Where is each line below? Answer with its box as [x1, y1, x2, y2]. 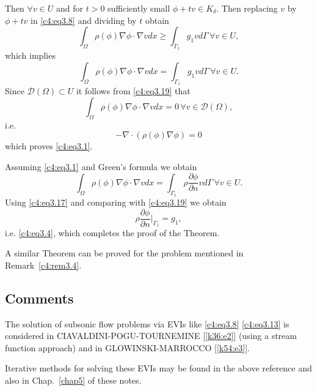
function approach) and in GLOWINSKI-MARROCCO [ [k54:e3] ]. [5, 341, 250, 354]
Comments [5, 288, 74, 307]
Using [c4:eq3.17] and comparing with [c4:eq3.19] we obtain [5, 196, 227, 209]
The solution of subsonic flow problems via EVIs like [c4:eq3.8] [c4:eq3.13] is [5, 317, 290, 330]
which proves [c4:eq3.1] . [5, 140, 93, 152]
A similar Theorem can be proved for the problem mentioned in [5, 247, 244, 259]
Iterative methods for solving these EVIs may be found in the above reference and [5, 362, 312, 374]
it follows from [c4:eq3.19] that [76, 84, 191, 97]
